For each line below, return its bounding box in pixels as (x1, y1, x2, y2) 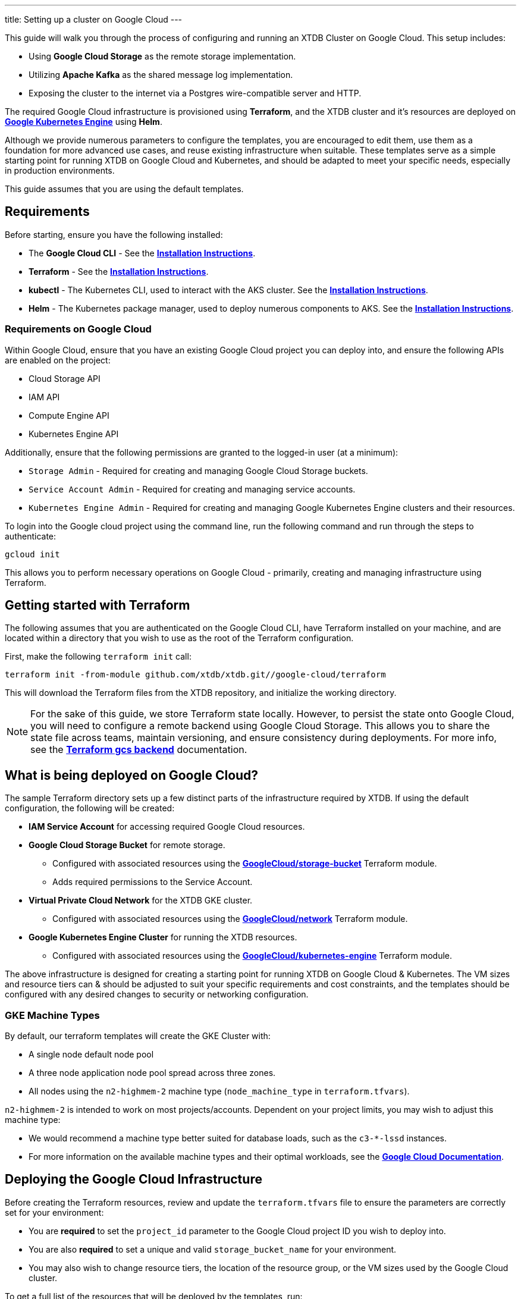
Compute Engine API (29, 410, 109, 421)
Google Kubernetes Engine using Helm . (5, 117, 162, 127)
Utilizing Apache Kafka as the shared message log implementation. (29, 70, 293, 80)
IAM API (29, 391, 60, 402)
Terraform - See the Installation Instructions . (29, 266, 209, 277)
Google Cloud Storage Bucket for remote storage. (29, 840, 225, 851)
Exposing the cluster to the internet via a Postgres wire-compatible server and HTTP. (29, 88, 362, 98)
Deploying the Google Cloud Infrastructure (5, 1172, 262, 1187)
